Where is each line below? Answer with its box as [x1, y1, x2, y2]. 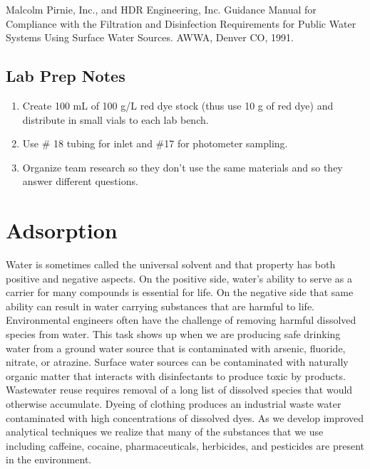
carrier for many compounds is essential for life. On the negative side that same [6, 285, 354, 300]
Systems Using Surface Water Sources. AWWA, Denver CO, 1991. [6, 30, 294, 45]
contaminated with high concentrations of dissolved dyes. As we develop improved [6, 410, 364, 425]
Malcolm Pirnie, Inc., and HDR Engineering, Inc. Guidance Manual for [6, 2, 317, 16]
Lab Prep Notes [6, 65, 125, 87]
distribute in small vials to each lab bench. [22, 112, 209, 127]
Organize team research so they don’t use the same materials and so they [22, 159, 343, 174]
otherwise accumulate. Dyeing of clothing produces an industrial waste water [6, 396, 341, 411]
